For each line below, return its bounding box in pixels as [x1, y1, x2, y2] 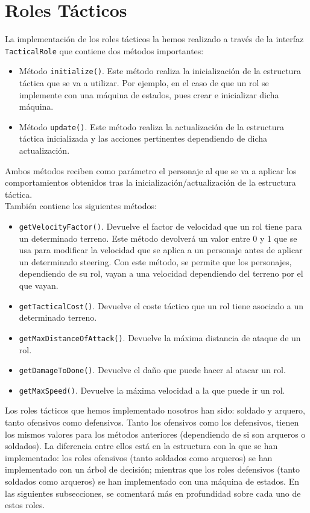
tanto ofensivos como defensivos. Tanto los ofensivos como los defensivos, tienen [5, 416, 299, 429]
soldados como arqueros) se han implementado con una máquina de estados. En [5, 475, 299, 488]
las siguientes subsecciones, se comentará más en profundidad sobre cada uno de [5, 486, 301, 499]
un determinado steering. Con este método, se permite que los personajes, [19, 255, 292, 268]
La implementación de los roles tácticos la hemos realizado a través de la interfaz [5, 33, 304, 45]
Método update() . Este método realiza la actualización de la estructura [19, 120, 285, 133]
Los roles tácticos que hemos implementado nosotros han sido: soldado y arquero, [5, 404, 305, 417]
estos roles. [5, 499, 45, 511]
